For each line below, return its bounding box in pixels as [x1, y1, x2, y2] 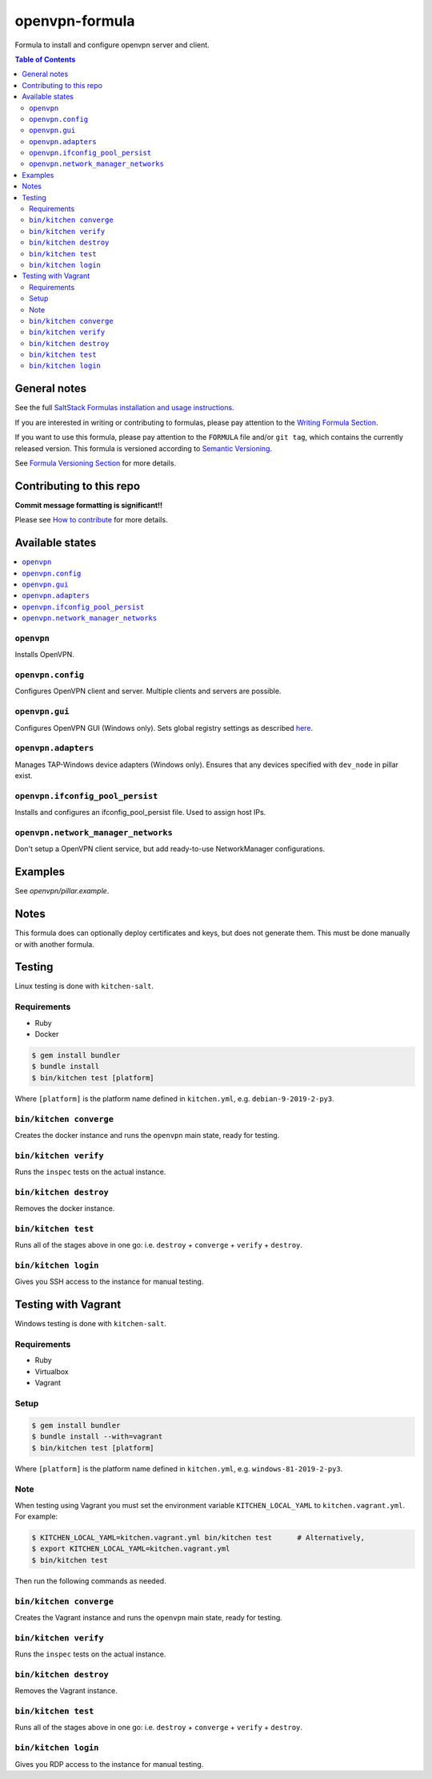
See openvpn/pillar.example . [14, 886, 110, 896]
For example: [14, 1511, 58, 1522]
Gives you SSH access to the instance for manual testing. [14, 1277, 204, 1286]
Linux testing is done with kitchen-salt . [14, 982, 154, 991]
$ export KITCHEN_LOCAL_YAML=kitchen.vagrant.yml [31, 1544, 230, 1554]
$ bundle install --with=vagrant [31, 1432, 163, 1442]
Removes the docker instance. [14, 1204, 115, 1213]
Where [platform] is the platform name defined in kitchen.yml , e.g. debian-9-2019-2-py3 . [14, 1094, 335, 1103]
